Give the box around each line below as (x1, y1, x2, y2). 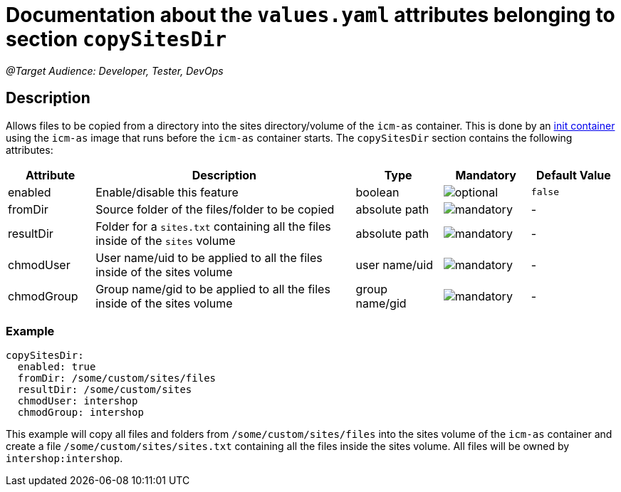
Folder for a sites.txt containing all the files (95, 219, 331, 234)
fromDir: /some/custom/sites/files (17, 372, 216, 384)
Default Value (536, 167, 611, 182)
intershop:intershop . (6, 452, 123, 465)
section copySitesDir (6, 27, 227, 51)
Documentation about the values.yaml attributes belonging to (6, 3, 615, 27)
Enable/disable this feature (95, 184, 239, 199)
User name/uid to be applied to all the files (95, 250, 323, 265)
